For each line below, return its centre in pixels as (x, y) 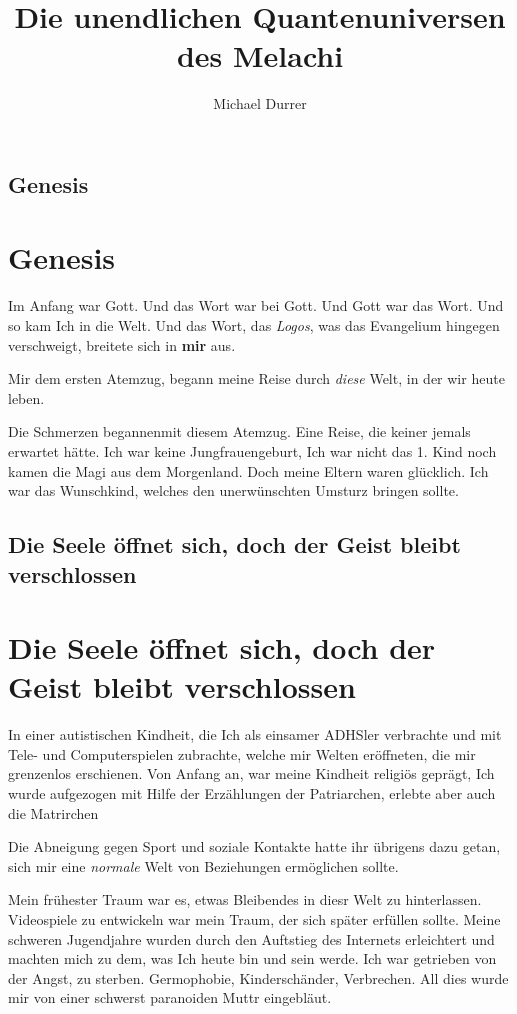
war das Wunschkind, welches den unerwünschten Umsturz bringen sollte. (233, 490)
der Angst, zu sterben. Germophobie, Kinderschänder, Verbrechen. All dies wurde (258, 977)
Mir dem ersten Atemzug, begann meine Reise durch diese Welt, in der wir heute (256, 378)
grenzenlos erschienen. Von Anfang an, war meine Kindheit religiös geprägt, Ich (251, 773)
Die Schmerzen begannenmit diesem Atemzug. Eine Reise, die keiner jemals (239, 431)
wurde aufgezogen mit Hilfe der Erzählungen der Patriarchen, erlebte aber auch (252, 793)
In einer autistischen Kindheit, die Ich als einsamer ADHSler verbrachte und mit (255, 734)
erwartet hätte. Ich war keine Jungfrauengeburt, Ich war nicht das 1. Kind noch (252, 450)
